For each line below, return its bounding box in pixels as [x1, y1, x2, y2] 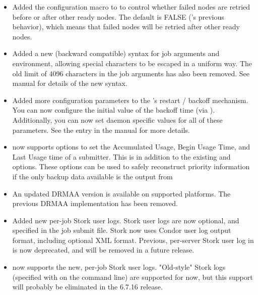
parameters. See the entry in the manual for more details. [12, 124, 190, 135]
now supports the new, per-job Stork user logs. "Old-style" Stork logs [12, 262, 226, 272]
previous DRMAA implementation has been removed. [12, 198, 178, 209]
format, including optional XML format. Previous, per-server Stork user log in [12, 234, 254, 245]
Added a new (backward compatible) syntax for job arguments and [12, 48, 220, 59]
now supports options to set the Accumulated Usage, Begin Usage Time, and [12, 141, 250, 152]
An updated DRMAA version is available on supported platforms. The [12, 188, 231, 199]
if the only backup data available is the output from [12, 171, 173, 181]
